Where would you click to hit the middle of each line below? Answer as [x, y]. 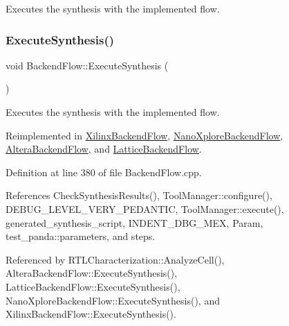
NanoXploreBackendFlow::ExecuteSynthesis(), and [113, 300]
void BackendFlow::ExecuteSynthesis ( [87, 65]
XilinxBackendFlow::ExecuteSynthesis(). [91, 314]
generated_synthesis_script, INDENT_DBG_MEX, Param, [134, 222]
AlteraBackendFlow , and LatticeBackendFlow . [104, 149]
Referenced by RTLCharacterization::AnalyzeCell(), [115, 259]
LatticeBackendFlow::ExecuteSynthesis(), [93, 286]
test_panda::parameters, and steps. [81, 236]
